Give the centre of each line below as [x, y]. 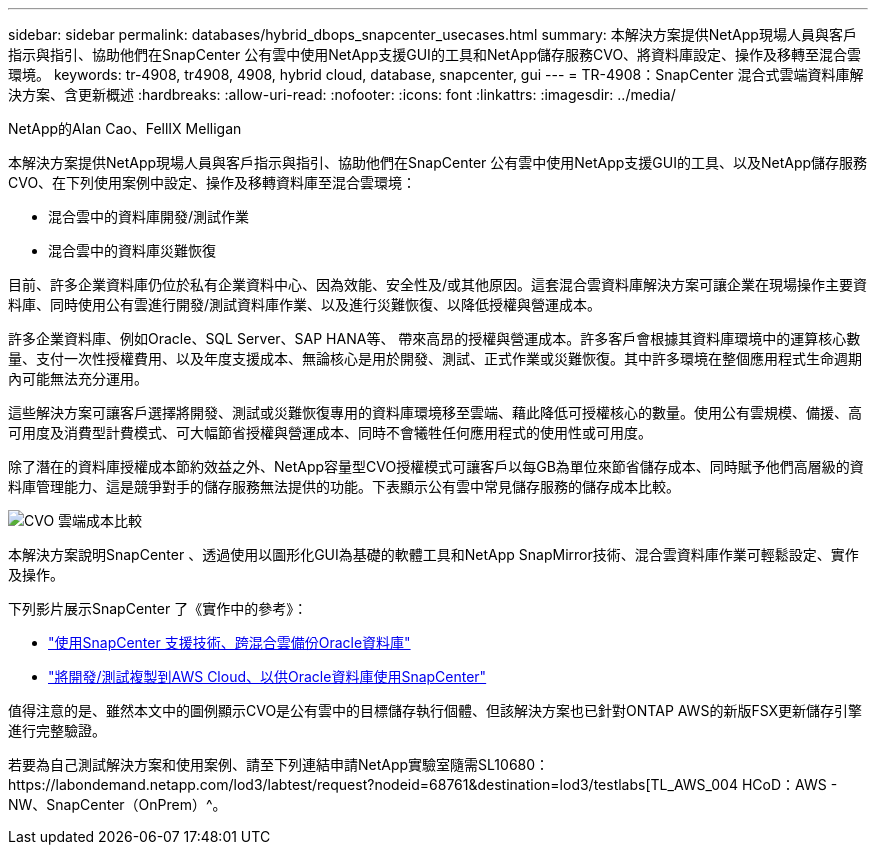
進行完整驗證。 [57, 730]
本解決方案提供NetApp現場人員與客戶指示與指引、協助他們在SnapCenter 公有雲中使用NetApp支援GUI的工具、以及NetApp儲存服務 [438, 162]
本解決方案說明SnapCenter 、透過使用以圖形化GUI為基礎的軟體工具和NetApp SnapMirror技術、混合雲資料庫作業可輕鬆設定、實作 [433, 554]
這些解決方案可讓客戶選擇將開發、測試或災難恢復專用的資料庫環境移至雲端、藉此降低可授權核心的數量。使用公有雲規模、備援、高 [435, 412]
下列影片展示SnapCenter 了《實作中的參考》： [158, 608]
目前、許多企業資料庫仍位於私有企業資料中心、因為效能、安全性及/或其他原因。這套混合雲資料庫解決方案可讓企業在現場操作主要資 [438, 284]
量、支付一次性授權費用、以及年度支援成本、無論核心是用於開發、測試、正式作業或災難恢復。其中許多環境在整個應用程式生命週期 [435, 358]
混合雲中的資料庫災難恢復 [132, 250]
